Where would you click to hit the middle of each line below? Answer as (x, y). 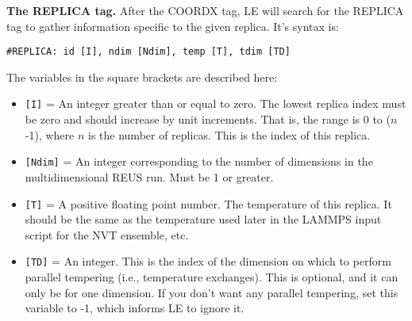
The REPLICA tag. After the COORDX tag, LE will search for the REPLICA (205, 10)
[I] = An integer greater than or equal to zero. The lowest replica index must (216, 103)
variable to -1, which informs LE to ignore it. (135, 308)
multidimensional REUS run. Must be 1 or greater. (149, 176)
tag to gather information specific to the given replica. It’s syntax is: (173, 26)
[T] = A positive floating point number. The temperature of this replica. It (208, 203)
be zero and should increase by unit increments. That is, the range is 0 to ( (208, 119)
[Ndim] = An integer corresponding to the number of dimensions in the (199, 161)
